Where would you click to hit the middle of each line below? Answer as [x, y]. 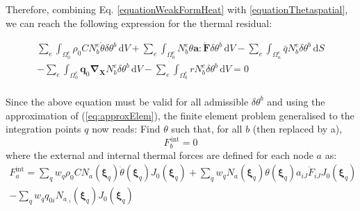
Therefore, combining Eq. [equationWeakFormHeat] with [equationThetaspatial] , [177, 9]
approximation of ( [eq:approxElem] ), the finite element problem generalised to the [180, 115]
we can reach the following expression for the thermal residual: [139, 23]
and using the [296, 101]
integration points [43, 129]
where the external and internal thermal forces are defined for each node [159, 154]
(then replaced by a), [297, 129]
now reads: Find [126, 129]
